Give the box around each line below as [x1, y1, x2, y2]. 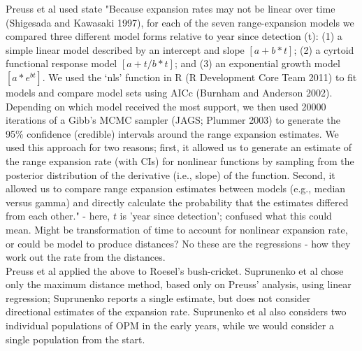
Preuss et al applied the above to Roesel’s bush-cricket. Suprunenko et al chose [6, 263, 344, 278]
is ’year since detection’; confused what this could [120, 208, 332, 223]
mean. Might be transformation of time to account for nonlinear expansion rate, [6, 222, 348, 236]
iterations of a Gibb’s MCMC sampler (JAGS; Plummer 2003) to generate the [6, 113, 340, 127]
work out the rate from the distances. [6, 250, 166, 264]
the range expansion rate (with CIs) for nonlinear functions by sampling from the [6, 153, 354, 168]
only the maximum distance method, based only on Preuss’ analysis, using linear [6, 277, 352, 292]
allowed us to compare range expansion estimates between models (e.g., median [6, 181, 346, 196]
